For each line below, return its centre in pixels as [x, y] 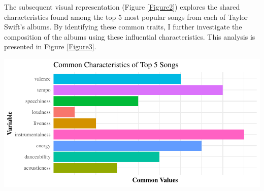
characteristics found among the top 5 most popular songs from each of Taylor [126, 17]
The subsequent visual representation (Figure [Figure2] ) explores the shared [122, 7]
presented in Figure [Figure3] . [50, 46]
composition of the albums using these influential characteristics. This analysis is [130, 36]
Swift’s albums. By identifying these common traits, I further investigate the [123, 27]
